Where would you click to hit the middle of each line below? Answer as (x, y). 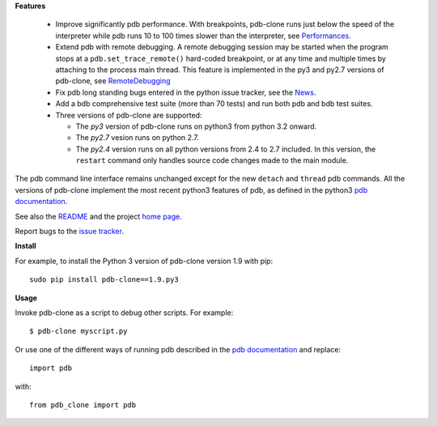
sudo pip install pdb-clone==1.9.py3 (104, 280)
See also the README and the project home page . (98, 216)
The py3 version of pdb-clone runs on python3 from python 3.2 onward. (196, 126)
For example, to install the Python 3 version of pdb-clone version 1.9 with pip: (144, 261)
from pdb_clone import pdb (83, 405)
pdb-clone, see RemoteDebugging (113, 81)
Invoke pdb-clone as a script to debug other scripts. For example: (124, 313)
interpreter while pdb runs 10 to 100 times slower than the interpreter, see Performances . (203, 36)
